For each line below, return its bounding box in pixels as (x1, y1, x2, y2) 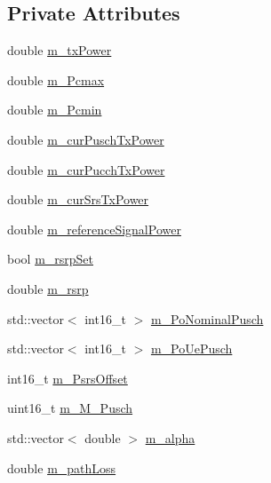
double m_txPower (7, 41, 112, 59)
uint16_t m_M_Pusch (7, 399, 133, 417)
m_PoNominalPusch (150, 309, 264, 328)
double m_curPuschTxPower (7, 130, 164, 148)
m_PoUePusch (150, 339, 233, 358)
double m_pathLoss (7, 458, 116, 477)
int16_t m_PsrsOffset (7, 368, 128, 387)
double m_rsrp (7, 279, 89, 297)
